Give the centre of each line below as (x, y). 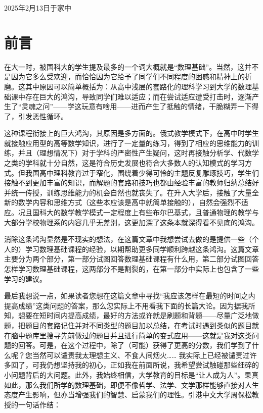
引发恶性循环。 (43, 116)
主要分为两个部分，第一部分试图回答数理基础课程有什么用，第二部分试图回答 (131, 259)
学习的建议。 (25, 278)
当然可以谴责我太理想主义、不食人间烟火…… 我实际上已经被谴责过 (141, 355)
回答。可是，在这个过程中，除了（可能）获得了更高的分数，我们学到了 (135, 345)
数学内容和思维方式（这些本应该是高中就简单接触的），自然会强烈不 (129, 202)
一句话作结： (39, 404)
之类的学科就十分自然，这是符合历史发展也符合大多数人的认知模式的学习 (124, 163)
